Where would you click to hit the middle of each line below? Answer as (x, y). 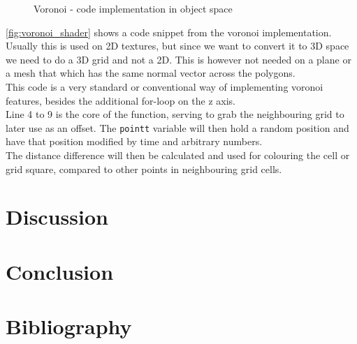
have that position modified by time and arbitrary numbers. (134, 141)
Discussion (57, 217)
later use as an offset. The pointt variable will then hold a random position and (177, 127)
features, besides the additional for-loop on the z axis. (121, 100)
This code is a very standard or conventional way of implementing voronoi (165, 86)
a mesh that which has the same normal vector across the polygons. (151, 73)
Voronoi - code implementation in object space (133, 8)
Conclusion (60, 271)
